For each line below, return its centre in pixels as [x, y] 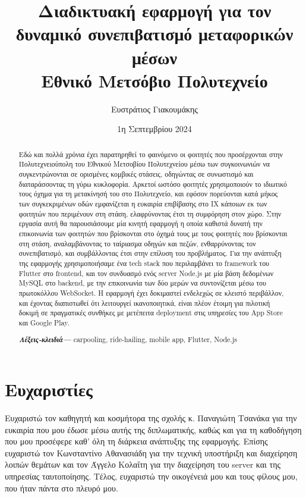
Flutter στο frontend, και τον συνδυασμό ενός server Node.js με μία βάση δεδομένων [146, 273]
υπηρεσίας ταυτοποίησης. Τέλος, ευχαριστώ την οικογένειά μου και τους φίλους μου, [151, 476]
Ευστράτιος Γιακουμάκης [154, 109]
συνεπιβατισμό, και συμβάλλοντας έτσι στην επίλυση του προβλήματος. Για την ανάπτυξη [150, 253]
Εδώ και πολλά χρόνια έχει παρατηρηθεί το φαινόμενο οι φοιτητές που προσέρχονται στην [151, 154]
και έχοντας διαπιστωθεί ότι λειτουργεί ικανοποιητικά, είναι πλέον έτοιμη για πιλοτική [144, 303]
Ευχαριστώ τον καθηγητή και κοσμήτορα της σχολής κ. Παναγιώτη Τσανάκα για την [151, 417]
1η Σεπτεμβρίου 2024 [154, 129]
